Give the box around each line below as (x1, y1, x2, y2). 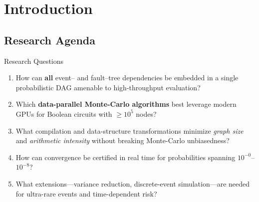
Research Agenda (4, 32, 95, 47)
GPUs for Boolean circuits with (15, 108, 112, 119)
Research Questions (4, 55, 64, 66)
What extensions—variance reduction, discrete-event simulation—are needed (15, 178, 250, 189)
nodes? (136, 108, 157, 119)
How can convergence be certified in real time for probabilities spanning (15, 152, 236, 162)
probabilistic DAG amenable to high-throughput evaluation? (15, 82, 201, 92)
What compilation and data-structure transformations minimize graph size (15, 125, 244, 136)
